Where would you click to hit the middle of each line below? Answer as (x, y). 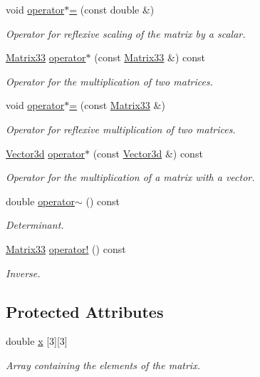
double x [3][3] (37, 341)
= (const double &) (112, 9)
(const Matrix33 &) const (150, 57)
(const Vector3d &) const (148, 153)
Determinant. (35, 225)
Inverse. (23, 273)
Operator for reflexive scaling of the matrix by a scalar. (126, 33)
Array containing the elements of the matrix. (103, 365)
